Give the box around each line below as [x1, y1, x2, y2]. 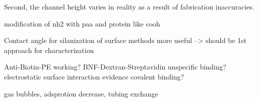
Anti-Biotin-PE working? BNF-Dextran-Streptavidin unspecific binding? [4, 61, 226, 72]
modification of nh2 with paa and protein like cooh [4, 18, 160, 28]
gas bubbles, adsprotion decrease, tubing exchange [4, 88, 158, 98]
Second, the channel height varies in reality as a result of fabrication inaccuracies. [4, 1, 254, 11]
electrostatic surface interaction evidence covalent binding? [4, 71, 184, 81]
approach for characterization [4, 44, 94, 55]
